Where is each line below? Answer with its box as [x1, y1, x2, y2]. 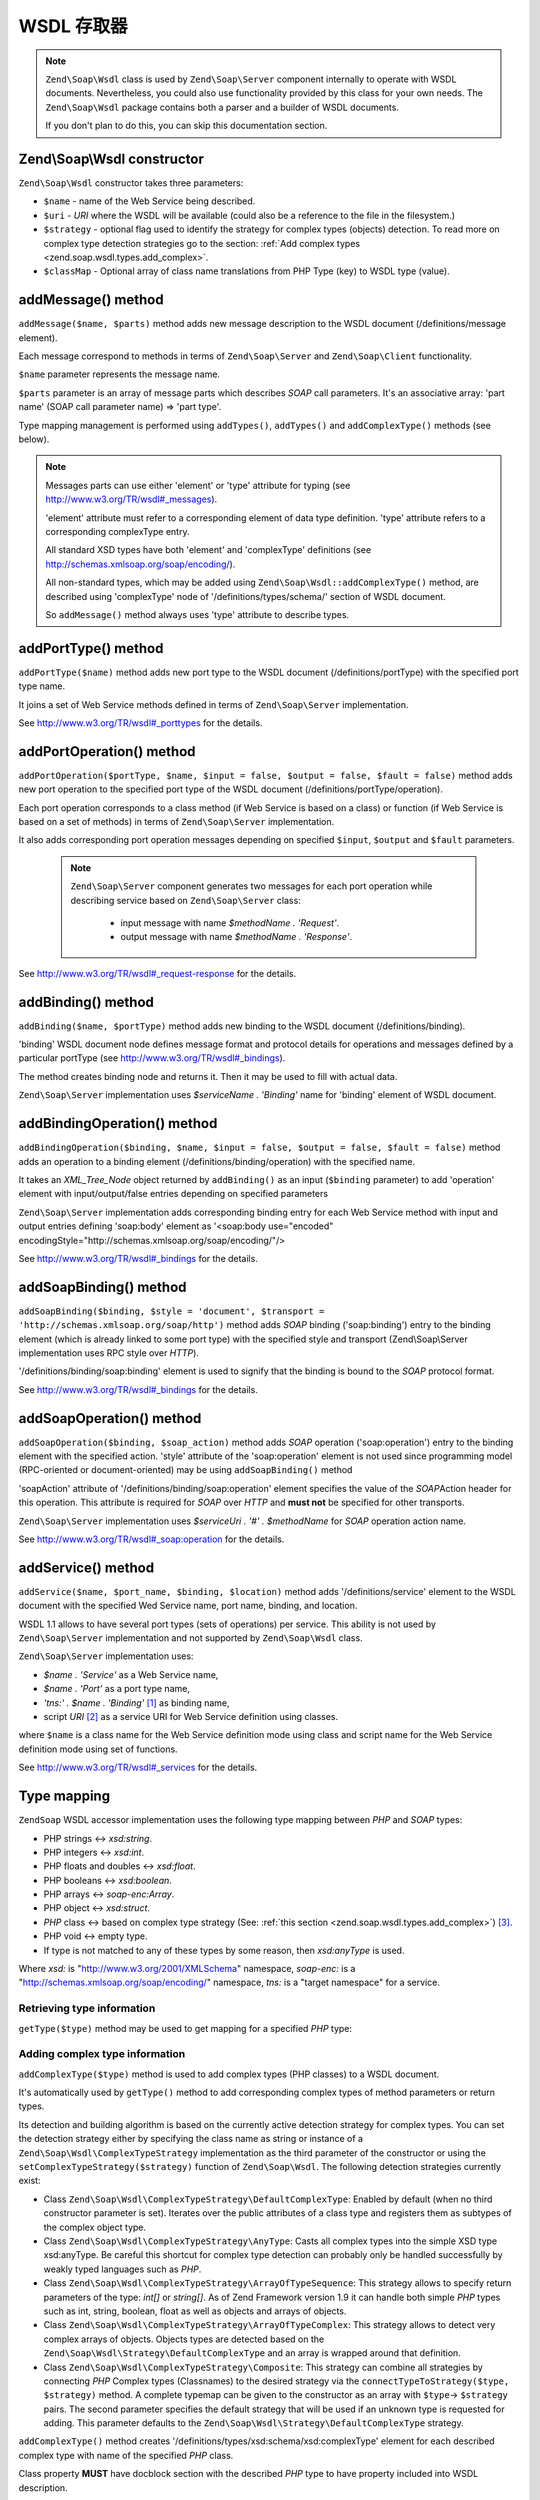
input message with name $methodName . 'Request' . [120, 917, 340, 929]
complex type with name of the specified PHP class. [18, 2449, 234, 2461]
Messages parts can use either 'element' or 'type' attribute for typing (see [45, 479, 351, 491]
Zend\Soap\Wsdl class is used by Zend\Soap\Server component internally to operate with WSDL [45, 73, 457, 85]
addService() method [18, 1559, 155, 1576]
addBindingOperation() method [18, 1115, 218, 1132]
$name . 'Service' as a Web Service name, [43, 1668, 219, 1680]
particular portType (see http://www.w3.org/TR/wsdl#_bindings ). [18, 1052, 286, 1064]
